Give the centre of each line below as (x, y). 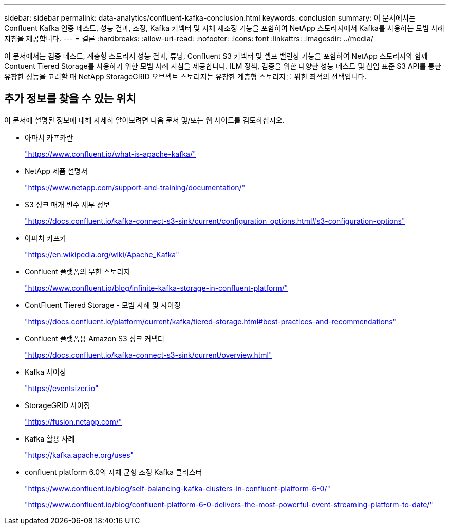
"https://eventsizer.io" (62, 388)
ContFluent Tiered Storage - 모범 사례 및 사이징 (103, 305)
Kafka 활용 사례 (50, 438)
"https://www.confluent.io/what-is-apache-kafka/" (110, 154)
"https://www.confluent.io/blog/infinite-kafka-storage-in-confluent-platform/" (156, 288)
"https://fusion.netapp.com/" (73, 421)
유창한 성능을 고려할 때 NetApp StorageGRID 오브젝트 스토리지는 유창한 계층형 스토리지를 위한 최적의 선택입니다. (185, 76)
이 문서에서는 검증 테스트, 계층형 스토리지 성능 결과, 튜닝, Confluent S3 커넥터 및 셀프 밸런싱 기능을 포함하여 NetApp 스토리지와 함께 (216, 56)
